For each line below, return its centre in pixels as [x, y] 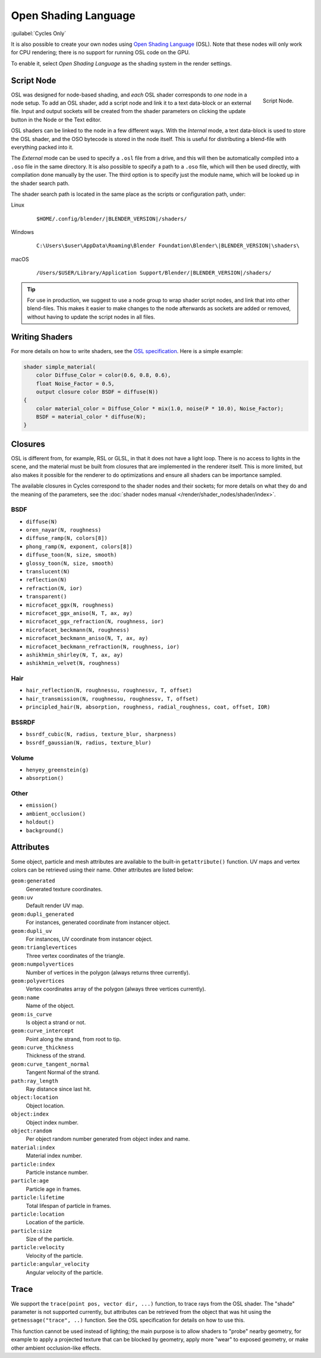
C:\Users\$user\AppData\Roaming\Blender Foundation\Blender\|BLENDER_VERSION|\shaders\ [168, 246]
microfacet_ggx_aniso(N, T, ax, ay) [79, 613]
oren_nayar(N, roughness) [64, 530]
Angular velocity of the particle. [64, 1272]
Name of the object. [50, 1006]
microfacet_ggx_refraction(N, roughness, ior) [95, 622]
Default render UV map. [55, 906]
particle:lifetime [38, 1198]
